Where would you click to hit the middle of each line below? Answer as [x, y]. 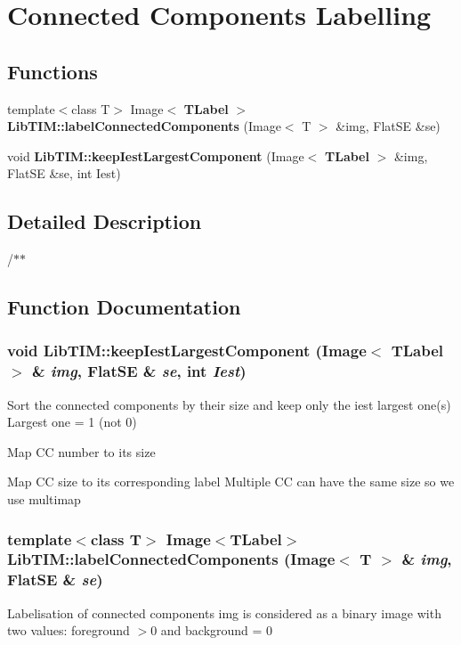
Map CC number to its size [81, 451]
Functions [53, 71]
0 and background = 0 [212, 630]
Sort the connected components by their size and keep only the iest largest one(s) [229, 404]
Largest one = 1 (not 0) [72, 422]
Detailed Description [105, 221]
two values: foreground [69, 630]
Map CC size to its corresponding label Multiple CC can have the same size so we [231, 482]
